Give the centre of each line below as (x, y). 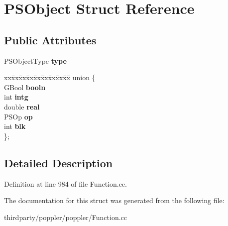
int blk (15, 126)
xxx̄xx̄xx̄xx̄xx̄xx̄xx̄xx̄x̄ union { (50, 77)
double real (22, 106)
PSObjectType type (35, 60)
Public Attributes (50, 40)
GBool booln (25, 87)
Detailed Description (58, 163)
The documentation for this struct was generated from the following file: (114, 200)
